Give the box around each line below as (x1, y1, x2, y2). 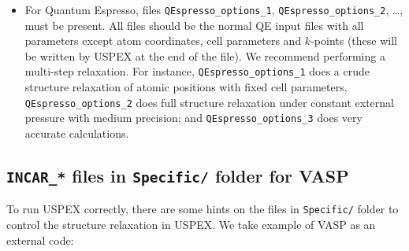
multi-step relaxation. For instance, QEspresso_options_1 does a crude (24, 63, 370, 79)
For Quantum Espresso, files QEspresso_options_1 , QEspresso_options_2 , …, (24, 2, 403, 17)
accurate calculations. (24, 125, 129, 141)
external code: (6, 231, 74, 248)
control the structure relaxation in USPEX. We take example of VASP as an (6, 216, 376, 233)
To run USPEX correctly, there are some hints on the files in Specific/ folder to (6, 201, 399, 217)
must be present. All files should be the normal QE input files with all (24, 17, 364, 33)
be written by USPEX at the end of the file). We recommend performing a (24, 47, 385, 64)
